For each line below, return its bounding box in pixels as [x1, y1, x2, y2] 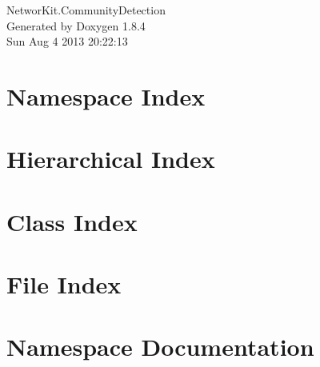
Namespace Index [6, 79, 206, 112]
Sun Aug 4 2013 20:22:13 [6, 33, 128, 50]
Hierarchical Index [6, 142, 215, 175]
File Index [6, 268, 122, 301]
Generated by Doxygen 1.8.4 [6, 17, 146, 34]
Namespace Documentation [6, 330, 314, 363]
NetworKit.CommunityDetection [6, 2, 166, 18]
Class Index [6, 205, 138, 237]
